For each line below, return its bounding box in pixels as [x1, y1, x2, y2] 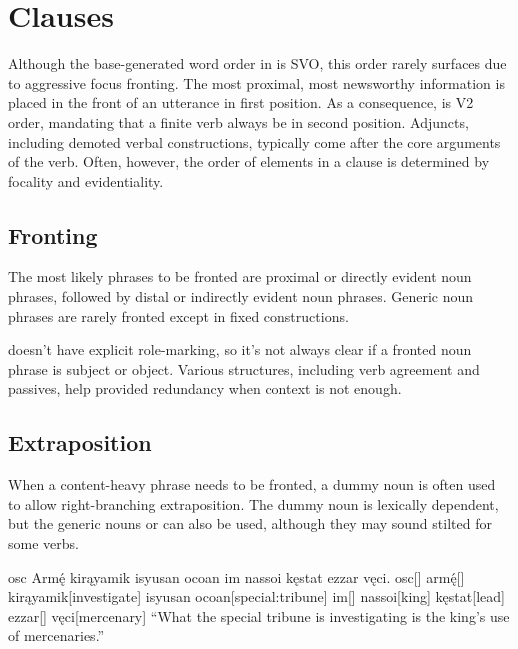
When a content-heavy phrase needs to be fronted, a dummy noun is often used [8, 474, 496, 495]
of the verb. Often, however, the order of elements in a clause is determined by [8, 151, 490, 172]
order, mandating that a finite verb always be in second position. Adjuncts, [8, 111, 469, 132]
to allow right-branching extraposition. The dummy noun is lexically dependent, [8, 493, 499, 514]
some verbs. [8, 533, 79, 554]
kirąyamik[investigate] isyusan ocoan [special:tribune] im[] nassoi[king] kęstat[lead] [8, 586, 505, 607]
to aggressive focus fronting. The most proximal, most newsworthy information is [8, 72, 505, 93]
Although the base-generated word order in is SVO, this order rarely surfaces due [8, 53, 507, 74]
